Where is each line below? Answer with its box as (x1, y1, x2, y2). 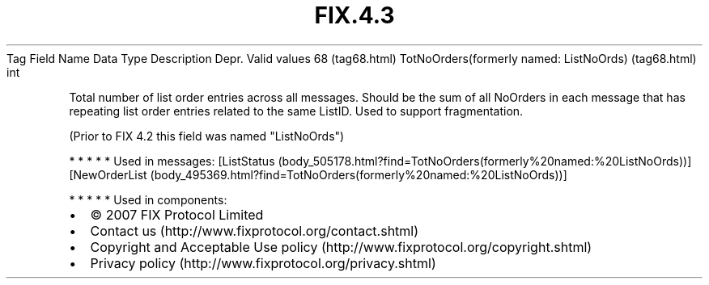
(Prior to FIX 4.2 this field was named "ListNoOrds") (69, 128, 345, 143)
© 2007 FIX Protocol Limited (90, 206, 264, 223)
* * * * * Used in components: (69, 192, 227, 207)
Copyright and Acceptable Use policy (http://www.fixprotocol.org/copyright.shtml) (90, 238, 592, 255)
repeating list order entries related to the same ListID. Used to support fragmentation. (69, 103, 524, 118)
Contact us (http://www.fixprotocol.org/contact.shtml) (90, 222, 419, 239)
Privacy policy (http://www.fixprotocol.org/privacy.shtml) (90, 254, 436, 271)
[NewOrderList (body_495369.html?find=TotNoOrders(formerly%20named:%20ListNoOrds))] (69, 167, 567, 182)
